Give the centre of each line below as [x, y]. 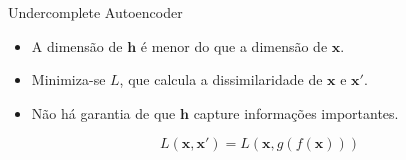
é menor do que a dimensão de [234, 45]
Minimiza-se [68, 79]
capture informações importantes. [296, 112]
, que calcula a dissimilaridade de [221, 79]
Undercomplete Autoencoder [95, 12]
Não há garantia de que [103, 112]
